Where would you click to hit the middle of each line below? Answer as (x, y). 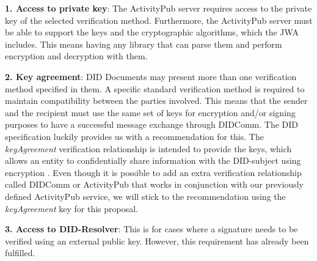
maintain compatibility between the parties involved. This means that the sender (156, 101)
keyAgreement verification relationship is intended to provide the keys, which (148, 148)
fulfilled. (20, 253)
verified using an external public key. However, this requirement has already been (157, 241)
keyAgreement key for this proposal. (72, 208)
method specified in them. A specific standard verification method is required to (155, 88)
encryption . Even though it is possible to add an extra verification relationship (153, 172)
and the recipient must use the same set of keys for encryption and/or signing (150, 112)
